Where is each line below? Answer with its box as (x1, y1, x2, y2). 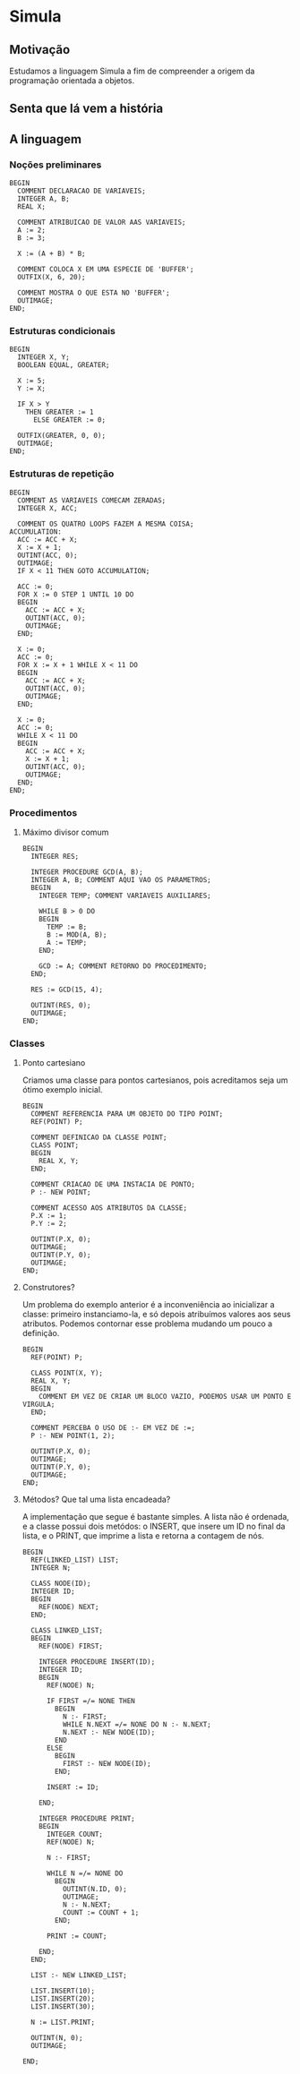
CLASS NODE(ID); (30, 1579, 91, 1589)
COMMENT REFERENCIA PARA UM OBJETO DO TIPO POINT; (30, 1110, 224, 1118)
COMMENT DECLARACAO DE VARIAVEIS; (17, 186, 146, 196)
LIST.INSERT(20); (30, 1994, 96, 2003)
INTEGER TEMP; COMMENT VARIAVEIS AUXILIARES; (39, 891, 212, 900)
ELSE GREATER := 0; (32, 416, 106, 424)
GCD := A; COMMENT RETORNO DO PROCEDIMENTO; (39, 961, 208, 971)
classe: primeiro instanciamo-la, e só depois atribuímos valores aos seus (21, 1309, 291, 1320)
